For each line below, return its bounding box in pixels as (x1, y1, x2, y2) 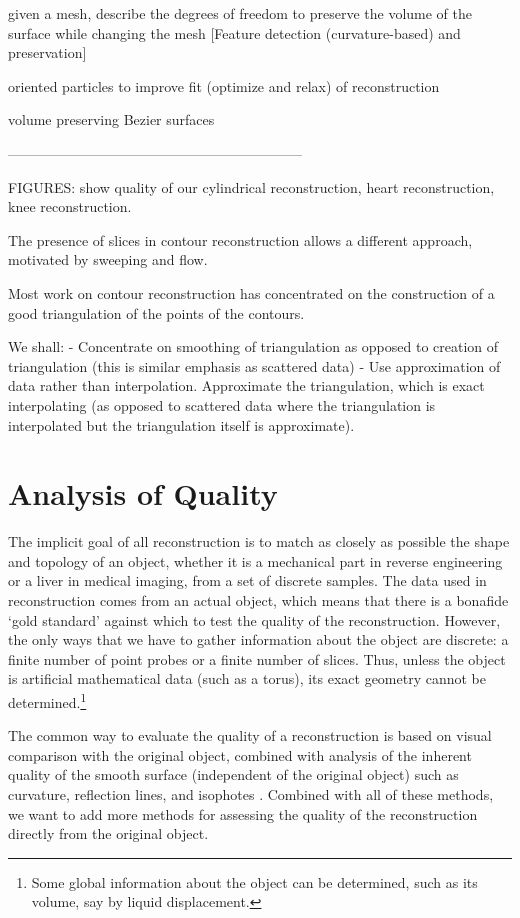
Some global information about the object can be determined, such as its (31, 871, 478, 892)
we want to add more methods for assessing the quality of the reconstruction (8, 803, 478, 824)
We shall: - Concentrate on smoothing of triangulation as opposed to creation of (8, 336, 499, 357)
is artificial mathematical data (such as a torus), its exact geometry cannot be (8, 668, 487, 689)
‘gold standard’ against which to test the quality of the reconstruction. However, (8, 609, 501, 630)
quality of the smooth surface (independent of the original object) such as (8, 764, 459, 785)
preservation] (8, 42, 87, 63)
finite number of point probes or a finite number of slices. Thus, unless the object (8, 648, 506, 669)
